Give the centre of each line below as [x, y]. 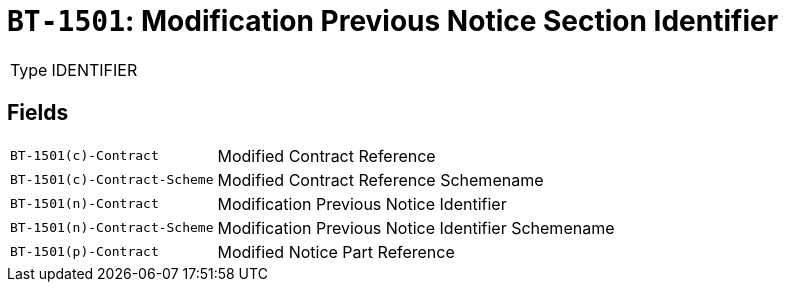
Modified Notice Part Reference [336, 251]
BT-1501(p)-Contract [84, 252]
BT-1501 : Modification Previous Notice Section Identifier [393, 21]
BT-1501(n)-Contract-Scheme [112, 228]
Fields [38, 113]
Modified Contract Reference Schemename [380, 179]
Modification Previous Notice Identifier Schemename [416, 227]
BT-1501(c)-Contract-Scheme [112, 180]
